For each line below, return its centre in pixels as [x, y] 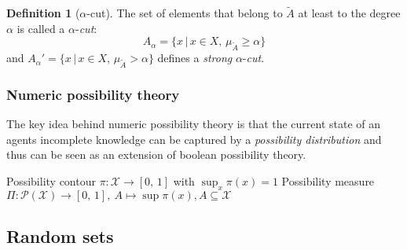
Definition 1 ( [43, 13]
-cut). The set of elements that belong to [185, 13]
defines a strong [195, 58]
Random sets [60, 236]
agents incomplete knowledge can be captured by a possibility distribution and [194, 139]
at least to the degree [349, 13]
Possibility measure [328, 180]
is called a [41, 28]
